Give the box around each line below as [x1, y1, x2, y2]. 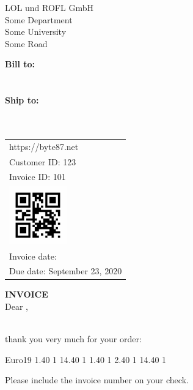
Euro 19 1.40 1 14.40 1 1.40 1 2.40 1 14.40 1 [5, 353, 167, 366]
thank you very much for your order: [5, 332, 142, 345]
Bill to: [5, 58, 35, 70]
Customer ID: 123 [9, 155, 76, 168]
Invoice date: [9, 249, 57, 262]
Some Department [5, 13, 73, 26]
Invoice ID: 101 [9, 170, 66, 183]
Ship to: [5, 94, 39, 107]
